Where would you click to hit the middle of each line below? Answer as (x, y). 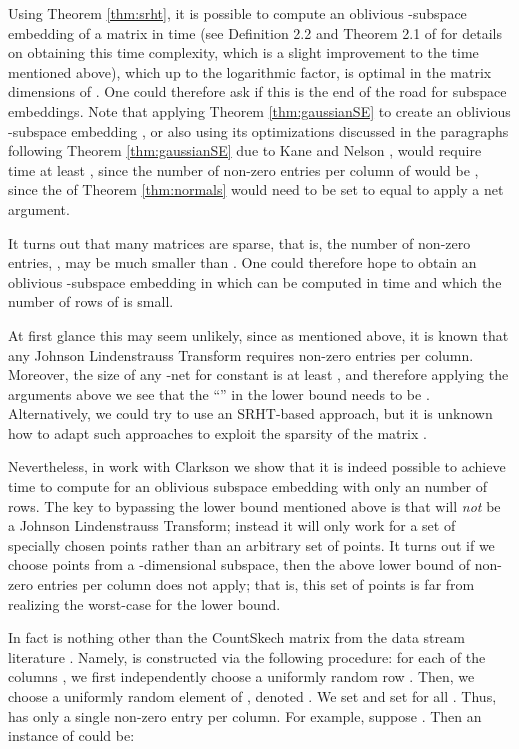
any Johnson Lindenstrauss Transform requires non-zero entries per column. (241, 354)
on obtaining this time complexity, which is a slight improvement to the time (243, 52)
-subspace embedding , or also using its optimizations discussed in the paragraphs (258, 130)
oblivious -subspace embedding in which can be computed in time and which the (255, 281)
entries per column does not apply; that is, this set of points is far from (256, 584)
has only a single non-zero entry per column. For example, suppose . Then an (245, 715)
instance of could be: (71, 735)
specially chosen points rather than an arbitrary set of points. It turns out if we (251, 544)
